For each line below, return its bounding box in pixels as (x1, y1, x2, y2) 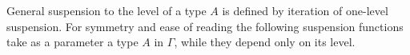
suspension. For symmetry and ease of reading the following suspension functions (6, 18, 404, 34)
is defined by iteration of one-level (222, 2, 388, 18)
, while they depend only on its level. (174, 33, 356, 50)
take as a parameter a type (6, 33, 139, 50)
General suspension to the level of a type (6, 2, 207, 18)
